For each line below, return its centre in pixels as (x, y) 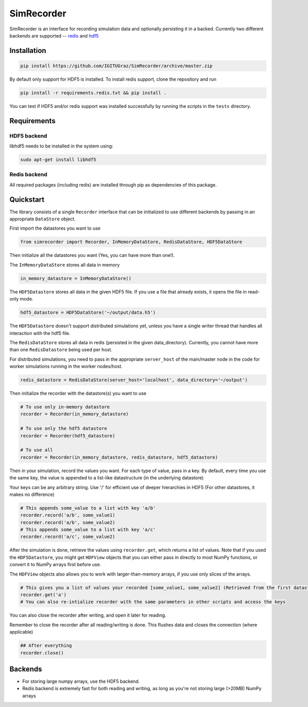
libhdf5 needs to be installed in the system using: (61, 146)
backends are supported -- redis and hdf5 (54, 35)
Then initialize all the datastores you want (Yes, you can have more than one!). (92, 255)
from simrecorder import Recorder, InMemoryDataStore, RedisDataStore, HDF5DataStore (131, 242)
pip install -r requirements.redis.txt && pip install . (93, 93)
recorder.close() (42, 653)
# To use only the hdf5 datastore (64, 429)
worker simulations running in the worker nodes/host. (66, 366)
